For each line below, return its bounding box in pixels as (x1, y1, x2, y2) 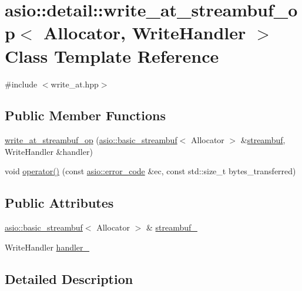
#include (5, 77, 38, 90)
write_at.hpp (51, 77, 99, 90)
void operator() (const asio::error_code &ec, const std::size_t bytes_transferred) (5, 165, 296, 177)
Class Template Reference (5, 43, 219, 67)
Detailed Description (5, 269, 133, 287)
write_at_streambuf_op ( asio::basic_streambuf (5, 134, 177, 146)
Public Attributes (5, 194, 114, 212)
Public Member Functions (5, 106, 166, 124)
